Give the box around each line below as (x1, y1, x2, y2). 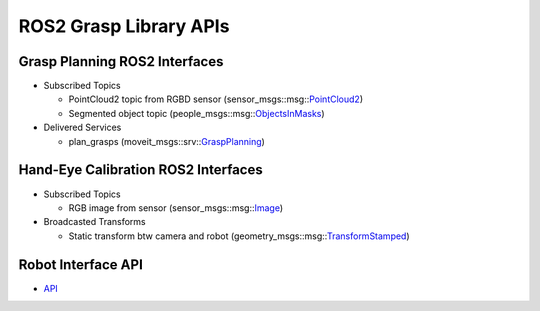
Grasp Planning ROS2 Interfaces (18, 53, 224, 70)
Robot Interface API (18, 256, 144, 273)
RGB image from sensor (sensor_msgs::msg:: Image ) (68, 201, 284, 214)
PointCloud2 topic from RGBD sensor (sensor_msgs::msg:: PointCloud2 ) (68, 93, 364, 105)
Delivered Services (43, 121, 122, 134)
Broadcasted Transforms (43, 216, 147, 228)
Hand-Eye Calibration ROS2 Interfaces (18, 161, 264, 179)
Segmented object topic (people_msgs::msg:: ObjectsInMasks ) (68, 107, 325, 119)
